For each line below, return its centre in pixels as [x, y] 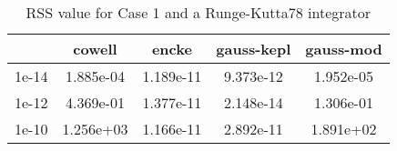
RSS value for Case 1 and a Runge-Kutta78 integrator [198, 12]
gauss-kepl [254, 49]
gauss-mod [344, 49]
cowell [95, 49]
